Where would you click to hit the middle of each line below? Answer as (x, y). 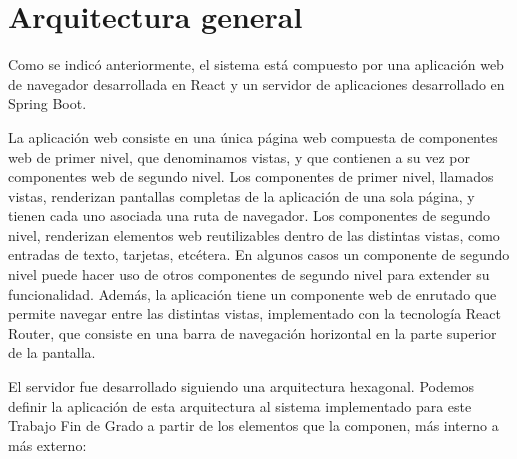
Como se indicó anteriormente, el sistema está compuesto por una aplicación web (256, 64)
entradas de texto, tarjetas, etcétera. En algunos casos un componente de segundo (259, 254)
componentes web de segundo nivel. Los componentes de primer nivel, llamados (251, 176)
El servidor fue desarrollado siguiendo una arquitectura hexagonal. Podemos (241, 386)
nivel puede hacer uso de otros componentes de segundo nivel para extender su (249, 274)
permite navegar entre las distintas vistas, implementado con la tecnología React (254, 313)
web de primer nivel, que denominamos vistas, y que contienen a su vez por (239, 156)
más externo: (47, 444)
